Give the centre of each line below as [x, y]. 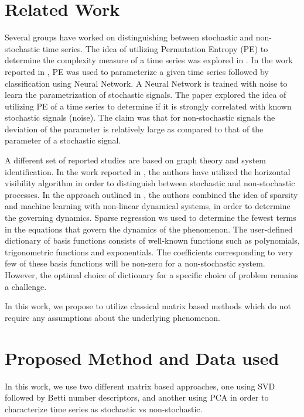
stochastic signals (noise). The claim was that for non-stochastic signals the [140, 117]
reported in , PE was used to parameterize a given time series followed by [137, 71]
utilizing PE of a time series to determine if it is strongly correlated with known [148, 106]
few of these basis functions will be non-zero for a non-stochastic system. [135, 263]
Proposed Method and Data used [142, 358]
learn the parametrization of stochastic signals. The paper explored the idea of [146, 95]
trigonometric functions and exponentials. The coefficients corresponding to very [149, 252]
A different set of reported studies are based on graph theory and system [135, 160]
